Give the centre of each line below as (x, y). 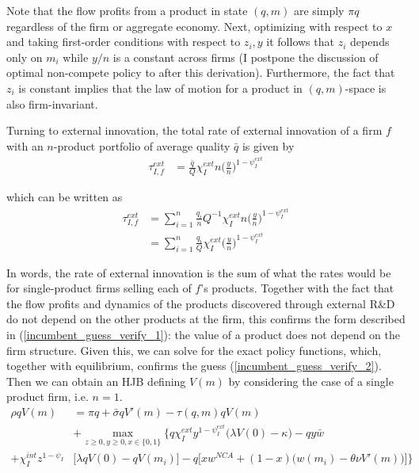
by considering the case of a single (311, 381)
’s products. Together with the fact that (297, 288)
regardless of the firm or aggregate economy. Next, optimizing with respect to (194, 26)
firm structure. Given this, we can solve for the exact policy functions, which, (194, 350)
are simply (319, 10)
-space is (366, 88)
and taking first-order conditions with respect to (124, 42)
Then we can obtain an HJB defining (96, 381)
